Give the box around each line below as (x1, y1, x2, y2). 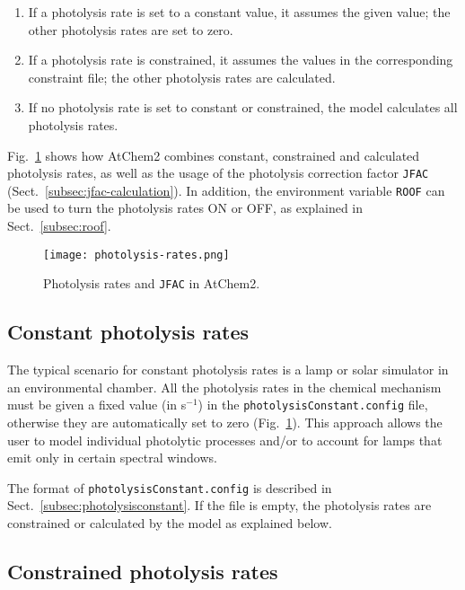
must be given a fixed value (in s (7, 395, 187, 414)
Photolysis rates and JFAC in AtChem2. (43, 274, 260, 293)
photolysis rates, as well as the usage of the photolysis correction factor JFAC (7, 163, 429, 182)
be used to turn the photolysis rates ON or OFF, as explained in (7, 198, 364, 217)
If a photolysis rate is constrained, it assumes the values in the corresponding (28, 50, 453, 69)
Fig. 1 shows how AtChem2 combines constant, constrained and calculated (7, 145, 420, 164)
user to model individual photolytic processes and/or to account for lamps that (7, 430, 443, 449)
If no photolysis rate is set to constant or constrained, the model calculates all (28, 98, 458, 117)
